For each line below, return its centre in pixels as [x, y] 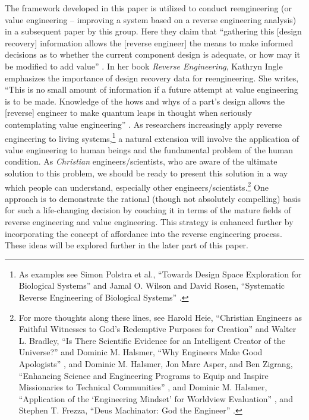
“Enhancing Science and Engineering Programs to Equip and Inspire [144, 375]
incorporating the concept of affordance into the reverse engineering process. [144, 233]
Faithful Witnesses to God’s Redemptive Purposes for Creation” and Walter [157, 329]
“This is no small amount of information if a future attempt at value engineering [152, 89]
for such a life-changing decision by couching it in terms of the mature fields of [148, 210]
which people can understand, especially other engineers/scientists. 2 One [137, 186]
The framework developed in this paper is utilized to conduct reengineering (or [149, 8]
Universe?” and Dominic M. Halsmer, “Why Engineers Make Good [141, 352]
